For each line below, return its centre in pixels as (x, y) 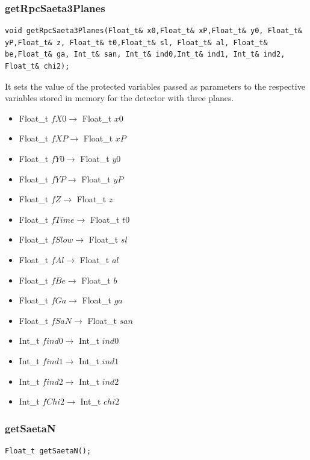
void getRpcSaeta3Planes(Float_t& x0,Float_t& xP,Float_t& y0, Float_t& (153, 31)
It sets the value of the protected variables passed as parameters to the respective (155, 86)
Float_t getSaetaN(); (48, 451)
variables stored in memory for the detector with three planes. (119, 98)
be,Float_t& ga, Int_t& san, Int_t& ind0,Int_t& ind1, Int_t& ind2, (145, 54)
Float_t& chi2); (37, 66)
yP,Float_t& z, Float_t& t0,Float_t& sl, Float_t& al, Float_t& (136, 42)
